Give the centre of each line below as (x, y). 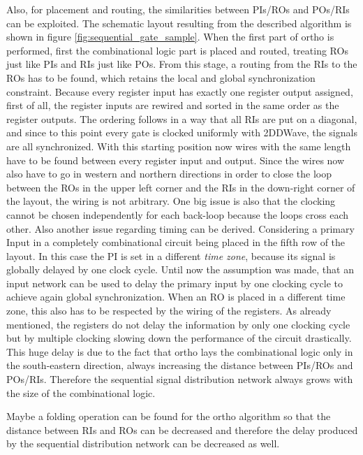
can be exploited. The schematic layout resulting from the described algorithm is (179, 23)
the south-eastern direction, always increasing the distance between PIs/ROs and (180, 365)
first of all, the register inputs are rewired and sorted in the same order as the (173, 105)
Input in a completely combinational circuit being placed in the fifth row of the (176, 242)
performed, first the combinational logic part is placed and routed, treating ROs (177, 50)
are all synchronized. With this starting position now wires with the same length (179, 146)
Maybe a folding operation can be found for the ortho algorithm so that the (169, 416)
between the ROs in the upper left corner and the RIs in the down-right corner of (181, 187)
